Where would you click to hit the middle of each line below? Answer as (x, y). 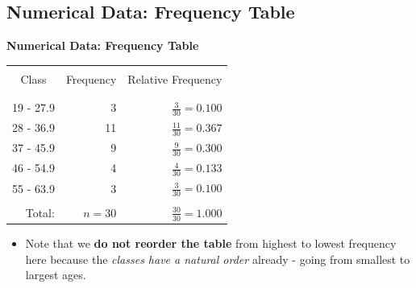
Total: (40, 212)
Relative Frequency (175, 78)
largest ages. (56, 275)
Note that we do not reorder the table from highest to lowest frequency (211, 243)
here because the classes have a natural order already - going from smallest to (218, 259)
